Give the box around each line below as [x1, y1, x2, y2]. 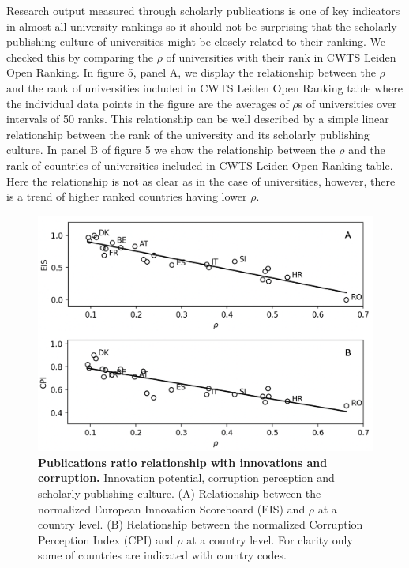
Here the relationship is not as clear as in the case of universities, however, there [6, 172, 396, 189]
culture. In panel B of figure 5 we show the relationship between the [6, 141, 336, 158]
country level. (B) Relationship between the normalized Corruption [38, 516, 363, 532]
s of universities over [298, 95, 397, 111]
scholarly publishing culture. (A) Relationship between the [38, 485, 321, 502]
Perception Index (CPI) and [38, 531, 174, 547]
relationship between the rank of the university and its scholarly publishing [6, 126, 370, 142]
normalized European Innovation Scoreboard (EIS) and [38, 500, 306, 517]
